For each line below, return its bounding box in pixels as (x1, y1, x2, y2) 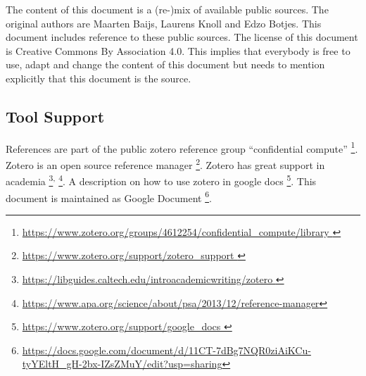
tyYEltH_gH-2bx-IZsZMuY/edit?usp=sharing (22, 356, 222, 371)
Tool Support (6, 105, 105, 127)
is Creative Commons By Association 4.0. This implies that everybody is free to (6, 43, 351, 58)
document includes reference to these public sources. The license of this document (6, 30, 358, 44)
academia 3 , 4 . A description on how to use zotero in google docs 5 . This (6, 172, 317, 188)
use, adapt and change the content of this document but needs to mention (6, 57, 325, 72)
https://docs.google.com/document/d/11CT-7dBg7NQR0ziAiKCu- (22, 342, 311, 357)
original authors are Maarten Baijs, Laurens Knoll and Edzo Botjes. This (6, 15, 322, 30)
